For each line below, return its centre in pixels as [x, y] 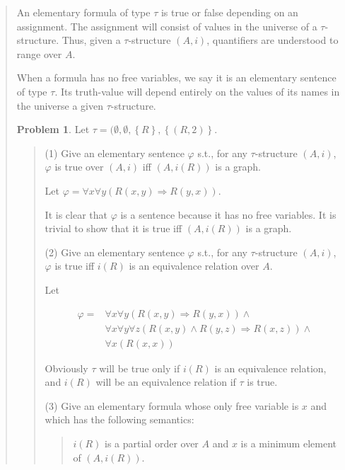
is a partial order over [152, 443]
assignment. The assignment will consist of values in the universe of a [167, 26]
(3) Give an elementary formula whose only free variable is [172, 405]
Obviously [66, 368]
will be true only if [140, 368]
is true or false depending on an [229, 12]
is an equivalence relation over [194, 266]
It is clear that [76, 214]
